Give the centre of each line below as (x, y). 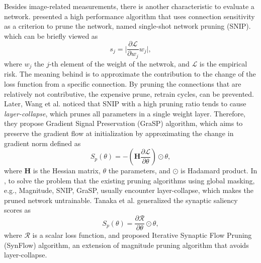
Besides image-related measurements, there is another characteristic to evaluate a (129, 6)
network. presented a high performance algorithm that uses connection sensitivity (129, 16)
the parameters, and (139, 171)
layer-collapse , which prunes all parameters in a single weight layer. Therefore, (125, 113)
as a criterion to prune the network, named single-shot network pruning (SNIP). (127, 26)
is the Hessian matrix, (67, 171)
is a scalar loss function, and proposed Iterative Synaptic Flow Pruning (142, 235)
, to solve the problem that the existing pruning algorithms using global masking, (129, 180)
